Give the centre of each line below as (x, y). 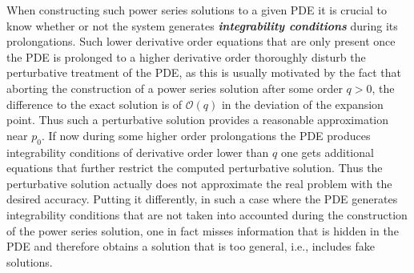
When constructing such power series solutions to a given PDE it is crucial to (197, 10)
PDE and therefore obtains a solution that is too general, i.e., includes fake (191, 246)
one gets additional (327, 152)
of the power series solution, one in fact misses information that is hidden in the (203, 230)
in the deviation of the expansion (302, 104)
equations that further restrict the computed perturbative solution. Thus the (195, 168)
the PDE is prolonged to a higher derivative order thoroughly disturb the (186, 56)
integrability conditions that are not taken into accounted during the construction (207, 214)
